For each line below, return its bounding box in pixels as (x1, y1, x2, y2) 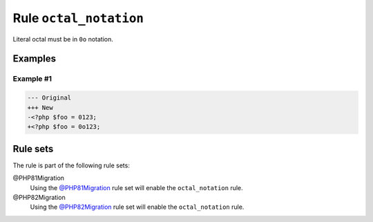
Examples (12, 53, 57, 65)
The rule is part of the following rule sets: (12, 161, 131, 169)
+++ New (27, 104, 53, 111)
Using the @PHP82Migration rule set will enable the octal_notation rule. (30, 203, 245, 211)
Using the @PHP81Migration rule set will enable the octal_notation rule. (30, 183, 243, 192)
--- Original (27, 94, 72, 102)
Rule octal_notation (12, 10, 144, 26)
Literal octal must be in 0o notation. (12, 35, 113, 43)
